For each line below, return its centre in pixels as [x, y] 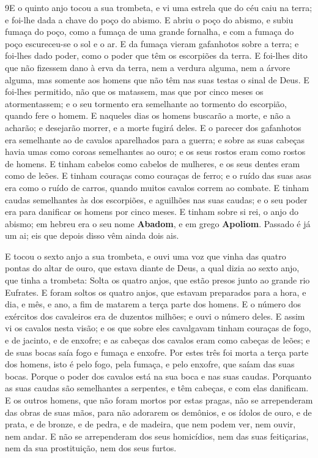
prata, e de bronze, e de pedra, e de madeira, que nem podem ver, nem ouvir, [150, 424]
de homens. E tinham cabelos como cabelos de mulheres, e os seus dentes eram [153, 163]
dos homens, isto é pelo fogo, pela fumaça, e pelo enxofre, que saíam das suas [150, 364]
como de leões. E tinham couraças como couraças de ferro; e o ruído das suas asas [158, 175]
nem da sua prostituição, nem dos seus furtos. [91, 448]
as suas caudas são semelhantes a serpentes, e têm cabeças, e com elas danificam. [157, 388]
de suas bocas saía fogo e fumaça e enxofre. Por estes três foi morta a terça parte [157, 352]
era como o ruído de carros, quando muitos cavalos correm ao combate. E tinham [157, 187]
